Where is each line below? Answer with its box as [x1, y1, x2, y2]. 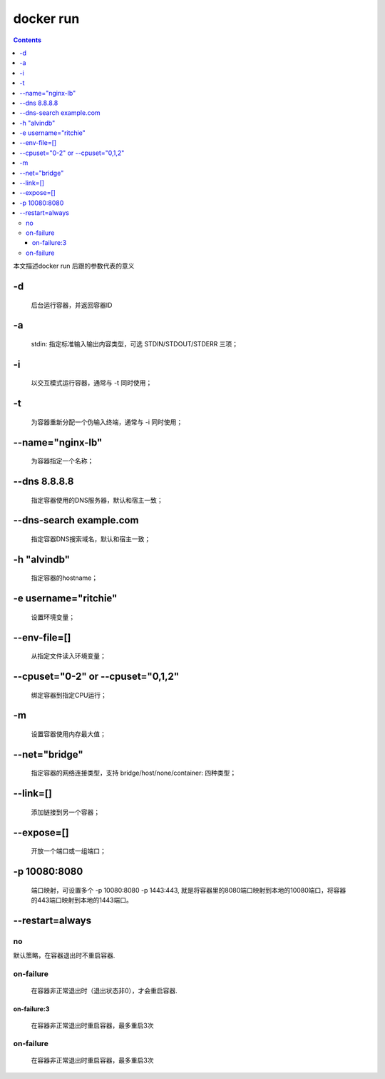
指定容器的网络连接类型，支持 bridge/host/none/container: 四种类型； [31, 768, 237, 778]
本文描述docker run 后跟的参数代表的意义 [13, 261, 135, 271]
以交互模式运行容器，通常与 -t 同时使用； [31, 378, 153, 387]
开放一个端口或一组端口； [31, 847, 106, 855]
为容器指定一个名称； [31, 457, 94, 466]
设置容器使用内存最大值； [31, 730, 106, 738]
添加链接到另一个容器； [31, 808, 100, 816]
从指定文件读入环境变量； [31, 652, 106, 661]
